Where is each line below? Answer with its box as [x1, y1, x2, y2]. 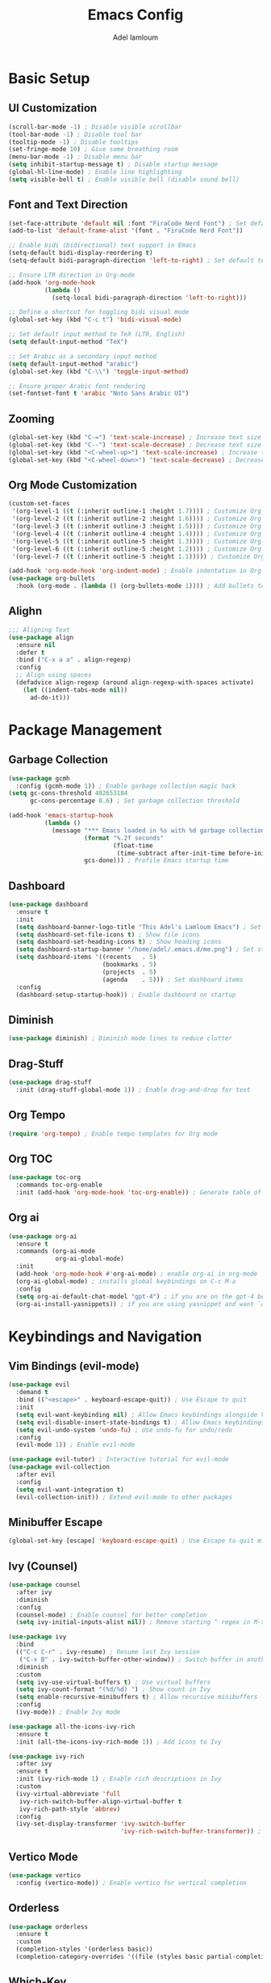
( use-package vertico [8, 1871, 81, 1879]
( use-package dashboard [8, 900, 89, 909]
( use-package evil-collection [8, 1463, 110, 1471]
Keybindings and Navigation [8, 1327, 202, 1346]
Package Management [8, 721, 163, 739]
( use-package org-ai [8, 1232, 78, 1241]
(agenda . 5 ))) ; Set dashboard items [102, 975, 244, 983]
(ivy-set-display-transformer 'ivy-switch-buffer [15, 1820, 186, 1829]
